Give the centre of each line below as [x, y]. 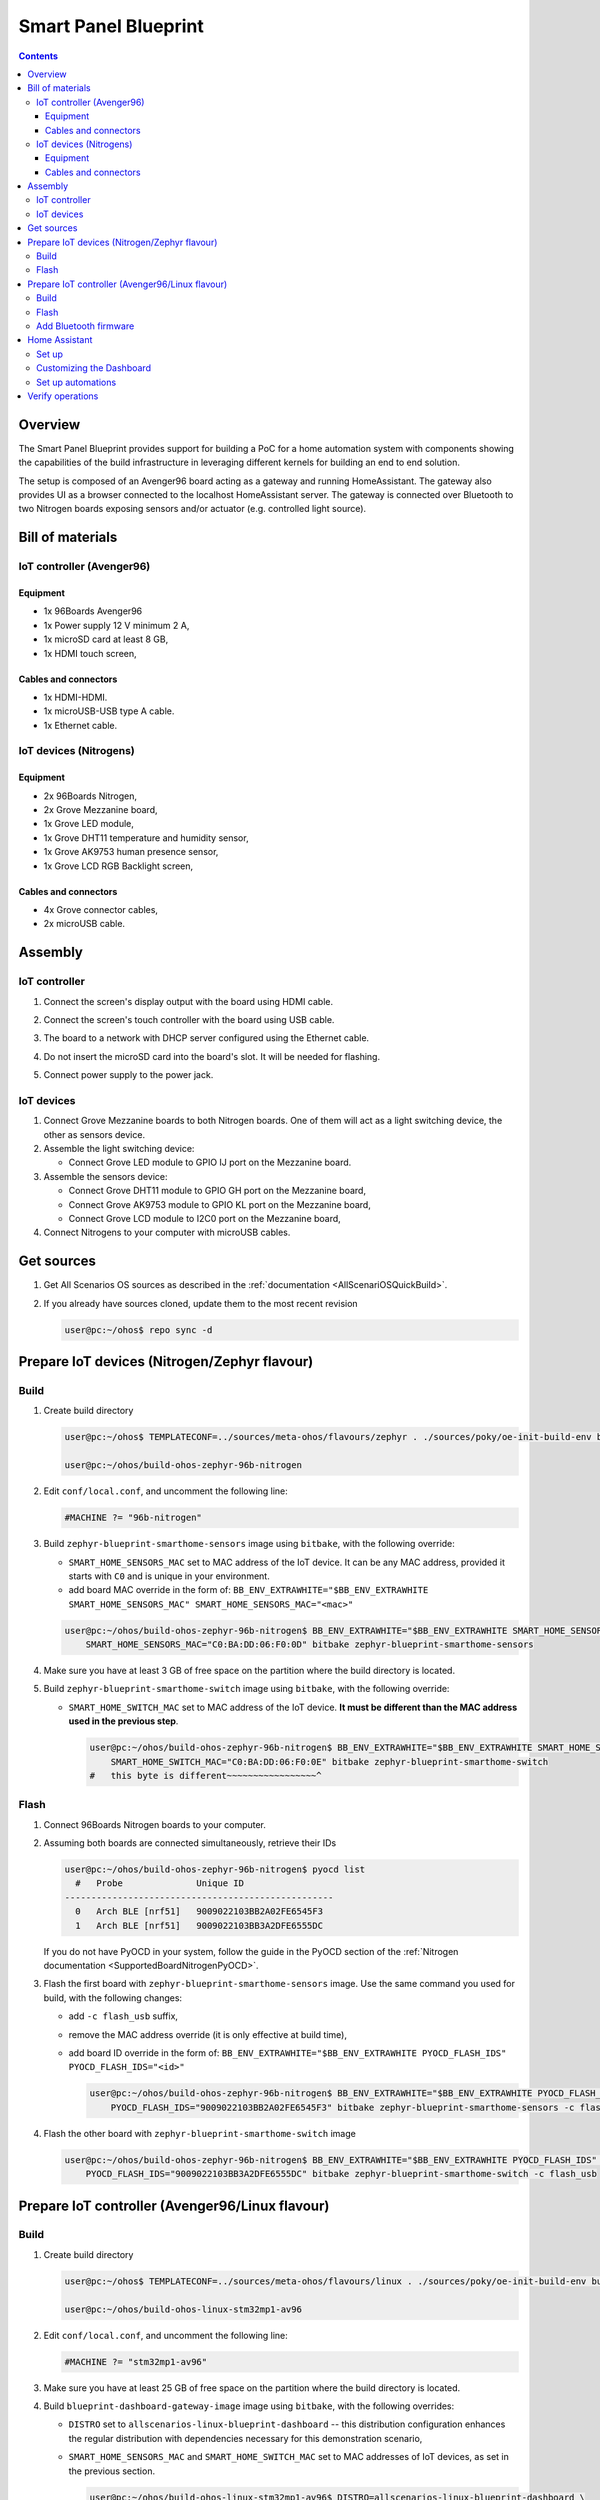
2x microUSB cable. [84, 924]
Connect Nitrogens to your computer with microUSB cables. [167, 1232]
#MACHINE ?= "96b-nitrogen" [133, 1518]
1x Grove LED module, [89, 824]
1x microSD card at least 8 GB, [106, 639]
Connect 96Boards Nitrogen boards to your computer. [155, 1824]
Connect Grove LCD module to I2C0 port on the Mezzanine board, [205, 1218]
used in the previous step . [123, 1721]
